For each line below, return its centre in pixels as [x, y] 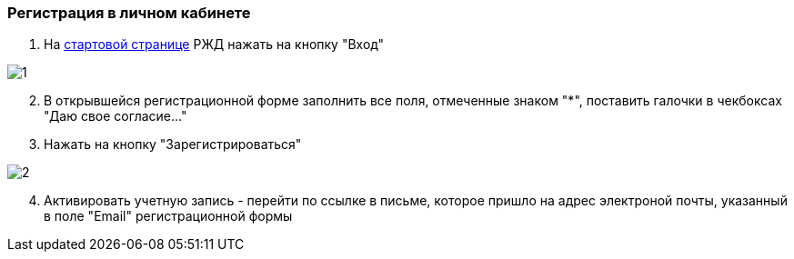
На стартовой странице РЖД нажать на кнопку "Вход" [214, 45]
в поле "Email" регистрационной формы [168, 216]
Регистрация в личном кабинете [129, 13]
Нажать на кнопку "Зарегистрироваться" [173, 144]
